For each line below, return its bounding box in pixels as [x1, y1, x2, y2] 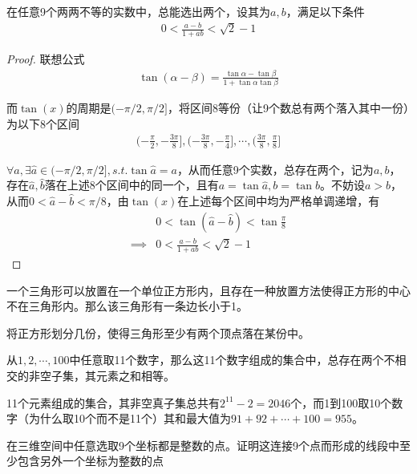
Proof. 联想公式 [6, 50, 85, 67]
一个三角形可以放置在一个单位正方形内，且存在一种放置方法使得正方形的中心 [6, 282, 411, 298]
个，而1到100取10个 [290, 394, 392, 411]
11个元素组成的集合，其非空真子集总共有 [6, 394, 220, 411]
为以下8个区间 [6, 115, 79, 132]
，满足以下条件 [285, 3, 365, 19]
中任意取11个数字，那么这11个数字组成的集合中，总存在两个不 [69, 351, 395, 368]
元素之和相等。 [95, 367, 175, 383]
